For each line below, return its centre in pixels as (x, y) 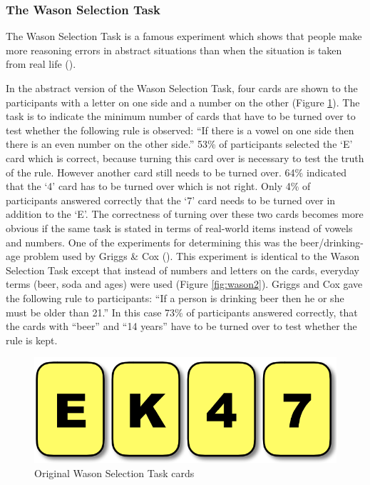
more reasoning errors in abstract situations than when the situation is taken (174, 50)
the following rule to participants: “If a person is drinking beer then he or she (175, 297)
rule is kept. (32, 340)
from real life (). (41, 64)
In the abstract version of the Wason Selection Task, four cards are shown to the (182, 88)
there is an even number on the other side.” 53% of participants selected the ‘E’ (179, 144)
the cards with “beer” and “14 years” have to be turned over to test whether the (181, 326)
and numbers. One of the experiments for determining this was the (151, 242)
